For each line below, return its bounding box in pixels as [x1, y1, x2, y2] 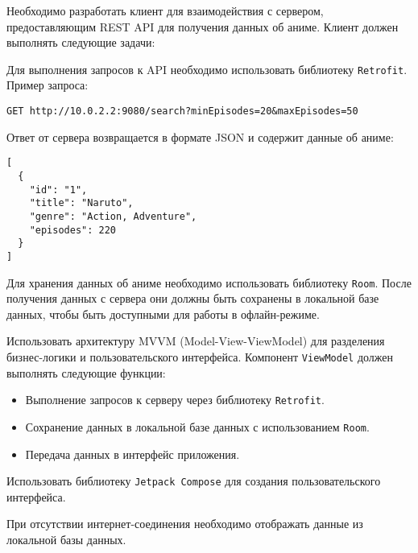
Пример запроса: [6, 76, 89, 93]
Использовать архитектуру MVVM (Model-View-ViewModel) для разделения [6, 332, 385, 349]
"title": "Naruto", [29, 197, 134, 209]
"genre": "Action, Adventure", [29, 210, 197, 222]
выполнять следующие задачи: [6, 34, 155, 51]
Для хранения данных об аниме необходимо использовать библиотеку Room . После [6, 274, 412, 291]
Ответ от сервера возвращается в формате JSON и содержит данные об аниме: [6, 128, 394, 145]
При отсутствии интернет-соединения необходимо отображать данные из [6, 515, 363, 532]
